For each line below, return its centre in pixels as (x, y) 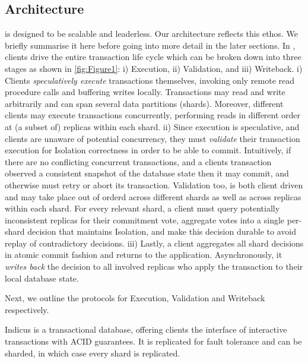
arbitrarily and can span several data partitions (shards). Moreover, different (144, 103)
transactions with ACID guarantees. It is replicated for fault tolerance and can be (153, 341)
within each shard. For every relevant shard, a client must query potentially (142, 208)
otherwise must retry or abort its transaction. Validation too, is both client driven (154, 184)
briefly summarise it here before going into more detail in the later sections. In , (150, 45)
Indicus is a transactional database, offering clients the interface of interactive (146, 329)
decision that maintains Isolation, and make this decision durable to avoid (162, 231)
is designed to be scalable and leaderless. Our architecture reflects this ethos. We (151, 34)
